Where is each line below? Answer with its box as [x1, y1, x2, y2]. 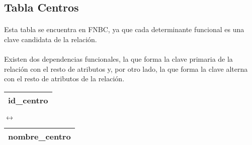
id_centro [8, 94, 48, 106]
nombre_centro [8, 130, 71, 142]
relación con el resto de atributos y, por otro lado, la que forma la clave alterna [4, 63, 248, 74]
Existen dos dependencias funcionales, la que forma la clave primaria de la [4, 54, 233, 64]
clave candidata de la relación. [4, 34, 97, 44]
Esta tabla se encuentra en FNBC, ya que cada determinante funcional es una [4, 24, 244, 35]
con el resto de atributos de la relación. [4, 73, 125, 84]
